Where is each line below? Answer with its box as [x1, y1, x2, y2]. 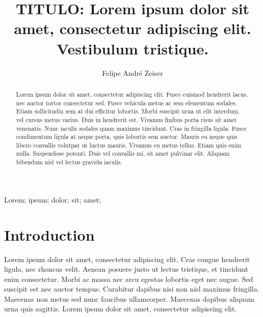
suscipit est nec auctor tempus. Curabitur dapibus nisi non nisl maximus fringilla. [4, 283, 259, 294]
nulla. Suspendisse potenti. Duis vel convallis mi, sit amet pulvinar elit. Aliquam [16, 149, 229, 158]
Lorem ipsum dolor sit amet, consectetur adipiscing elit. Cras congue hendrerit [4, 253, 250, 264]
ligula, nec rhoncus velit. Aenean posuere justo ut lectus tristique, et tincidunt [4, 264, 248, 274]
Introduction [4, 224, 95, 245]
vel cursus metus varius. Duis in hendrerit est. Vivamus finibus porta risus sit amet [16, 115, 237, 124]
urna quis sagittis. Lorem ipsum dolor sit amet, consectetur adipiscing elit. [4, 303, 237, 314]
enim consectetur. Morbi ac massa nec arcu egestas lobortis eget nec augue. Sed [4, 273, 253, 284]
